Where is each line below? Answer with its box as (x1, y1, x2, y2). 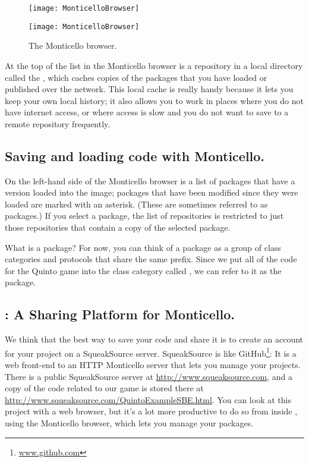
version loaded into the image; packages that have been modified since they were (5, 186, 298, 199)
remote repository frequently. (5, 117, 111, 130)
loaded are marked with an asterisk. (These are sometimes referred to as (5, 197, 268, 210)
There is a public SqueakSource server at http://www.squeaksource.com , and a (5, 370, 292, 382)
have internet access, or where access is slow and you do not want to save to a (5, 106, 289, 118)
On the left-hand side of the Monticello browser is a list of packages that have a (5, 174, 295, 187)
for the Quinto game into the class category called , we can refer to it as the (5, 264, 282, 276)
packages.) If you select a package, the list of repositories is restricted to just (5, 209, 284, 222)
